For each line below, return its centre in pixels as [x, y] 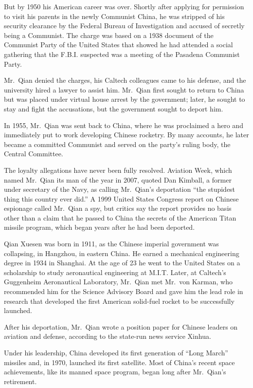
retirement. [20, 381]
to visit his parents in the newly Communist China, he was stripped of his [114, 16]
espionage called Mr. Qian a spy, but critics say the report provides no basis [118, 208]
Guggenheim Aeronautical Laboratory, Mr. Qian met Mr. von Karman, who [118, 282]
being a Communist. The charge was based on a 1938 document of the [109, 35]
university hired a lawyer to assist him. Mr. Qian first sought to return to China [124, 89]
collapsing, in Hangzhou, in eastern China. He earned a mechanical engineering [122, 253]
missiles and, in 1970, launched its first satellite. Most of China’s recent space [119, 362]
